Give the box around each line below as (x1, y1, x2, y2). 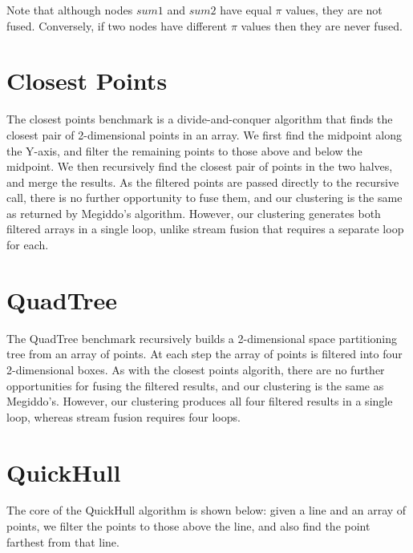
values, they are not (285, 2, 383, 18)
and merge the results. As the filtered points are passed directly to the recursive (6, 173, 399, 190)
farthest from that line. (6, 533, 119, 550)
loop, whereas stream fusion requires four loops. (6, 408, 241, 425)
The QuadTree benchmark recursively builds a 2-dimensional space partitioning (6, 329, 398, 346)
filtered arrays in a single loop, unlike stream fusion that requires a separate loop (6, 220, 404, 237)
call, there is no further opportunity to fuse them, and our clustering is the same (6, 189, 403, 206)
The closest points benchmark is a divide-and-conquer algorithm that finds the (6, 111, 393, 127)
